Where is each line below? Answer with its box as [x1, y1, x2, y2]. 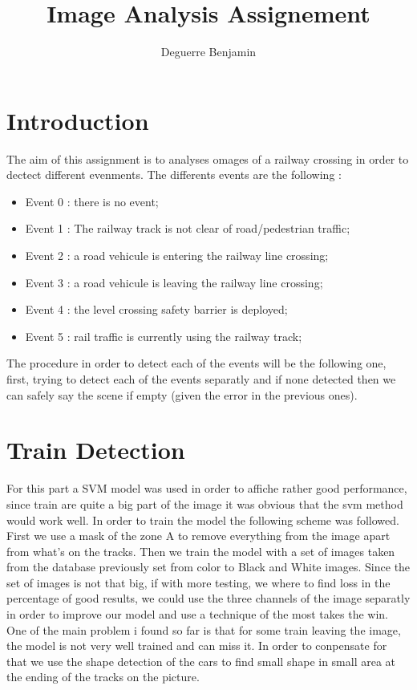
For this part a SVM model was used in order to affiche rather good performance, [6, 480, 407, 497]
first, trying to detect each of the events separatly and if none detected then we [6, 371, 396, 387]
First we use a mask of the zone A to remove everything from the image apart [6, 527, 391, 544]
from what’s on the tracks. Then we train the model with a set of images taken [6, 542, 395, 559]
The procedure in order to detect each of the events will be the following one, [6, 355, 387, 371]
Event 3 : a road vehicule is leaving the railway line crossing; [25, 274, 323, 290]
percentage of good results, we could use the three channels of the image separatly [6, 590, 411, 607]
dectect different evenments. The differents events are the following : [6, 166, 342, 183]
